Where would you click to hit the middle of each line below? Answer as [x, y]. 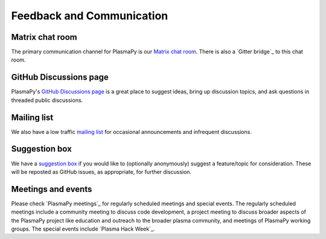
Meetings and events [52, 189]
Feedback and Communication [90, 16]
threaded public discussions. [47, 100]
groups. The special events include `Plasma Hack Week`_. [83, 229]
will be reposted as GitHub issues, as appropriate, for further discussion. [101, 171]
